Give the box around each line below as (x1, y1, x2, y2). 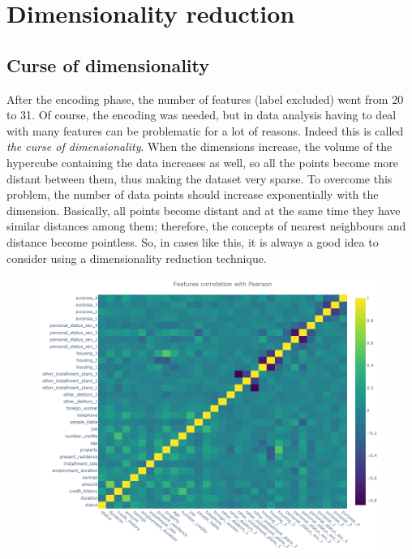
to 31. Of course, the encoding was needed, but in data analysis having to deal (6, 106, 397, 123)
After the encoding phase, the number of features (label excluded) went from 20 (6, 90, 404, 107)
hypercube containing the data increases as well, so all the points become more (6, 153, 399, 170)
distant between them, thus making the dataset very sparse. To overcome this (6, 170, 393, 187)
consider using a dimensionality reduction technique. (6, 249, 267, 266)
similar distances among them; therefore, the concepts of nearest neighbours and (6, 217, 406, 234)
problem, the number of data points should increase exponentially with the (6, 186, 379, 203)
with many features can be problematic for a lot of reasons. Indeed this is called (6, 122, 404, 139)
